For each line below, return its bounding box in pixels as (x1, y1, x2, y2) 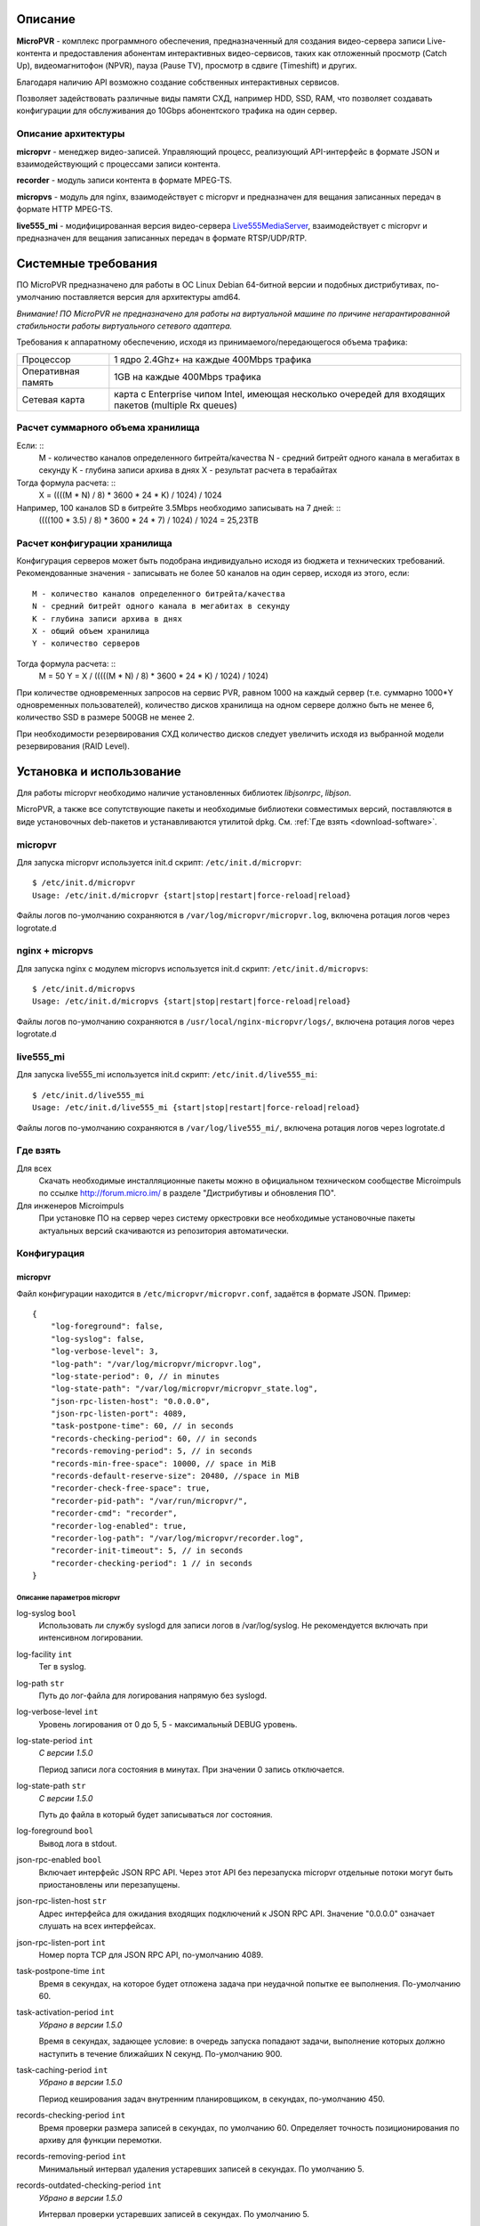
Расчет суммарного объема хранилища (16, 421, 200, 434)
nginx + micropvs (16, 945, 93, 957)
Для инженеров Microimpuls (16, 1200, 124, 1211)
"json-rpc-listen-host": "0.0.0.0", (50, 1396, 211, 1406)
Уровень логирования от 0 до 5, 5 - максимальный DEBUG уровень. (38, 1718, 298, 1729)
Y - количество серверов (32, 638, 140, 649)
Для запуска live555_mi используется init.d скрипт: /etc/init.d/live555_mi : (16, 1069, 317, 1080)
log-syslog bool (16, 1607, 77, 1618)
